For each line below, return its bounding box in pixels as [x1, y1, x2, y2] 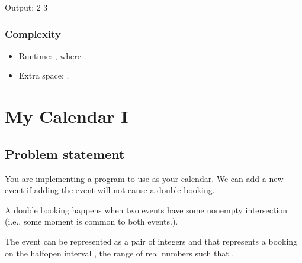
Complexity [5, 26, 61, 41]
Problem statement [5, 144, 125, 163]
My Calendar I [5, 104, 128, 128]
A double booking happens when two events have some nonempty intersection [5, 203, 288, 216]
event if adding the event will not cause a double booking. [5, 184, 215, 196]
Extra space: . [18, 69, 69, 82]
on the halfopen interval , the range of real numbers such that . [5, 246, 234, 259]
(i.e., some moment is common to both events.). [5, 215, 178, 228]
